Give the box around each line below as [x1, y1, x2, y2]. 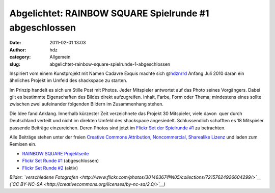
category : [9, 54, 31, 60]
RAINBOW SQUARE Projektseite [22, 150, 89, 156]
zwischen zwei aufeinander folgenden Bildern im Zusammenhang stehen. [9, 101, 164, 107]
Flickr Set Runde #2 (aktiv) [22, 164, 78, 171]
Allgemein [49, 54, 71, 60]
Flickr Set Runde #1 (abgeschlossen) [22, 158, 99, 164]
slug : [9, 61, 20, 67]
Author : [9, 46, 26, 53]
